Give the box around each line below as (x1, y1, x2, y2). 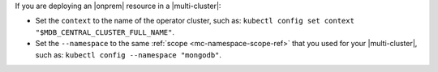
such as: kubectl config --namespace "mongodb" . (35, 49, 222, 60)
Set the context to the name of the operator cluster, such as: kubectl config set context (35, 16, 354, 26)
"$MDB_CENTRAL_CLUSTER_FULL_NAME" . (35, 27, 174, 36)
